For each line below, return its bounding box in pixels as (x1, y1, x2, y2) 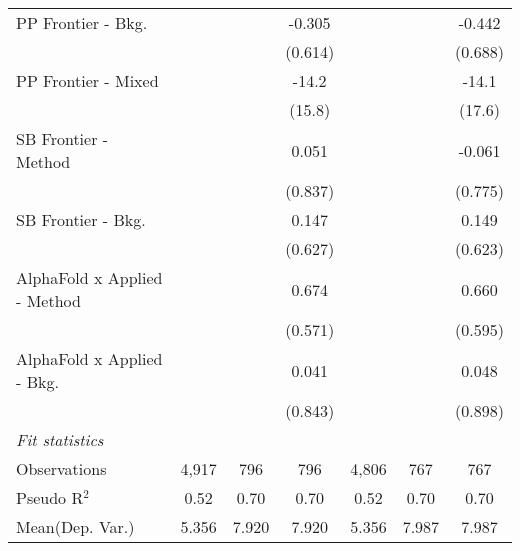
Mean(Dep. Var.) (16, 515, 135, 538)
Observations (16, 457, 107, 480)
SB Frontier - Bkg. (16, 208, 146, 231)
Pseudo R (16, 486, 84, 509)
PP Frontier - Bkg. (16, 11, 148, 34)
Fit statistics (16, 428, 104, 451)
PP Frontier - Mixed (16, 69, 159, 92)
